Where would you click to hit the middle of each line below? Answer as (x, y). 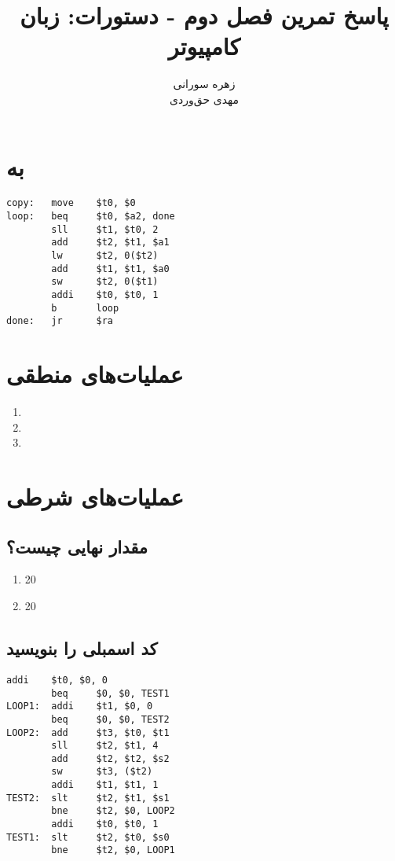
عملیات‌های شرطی (95, 497)
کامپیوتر (204, 46)
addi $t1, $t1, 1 (105, 785)
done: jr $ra (60, 321)
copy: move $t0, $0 (71, 203)
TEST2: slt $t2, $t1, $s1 (88, 798)
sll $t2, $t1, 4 (105, 746)
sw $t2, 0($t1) (105, 282)
